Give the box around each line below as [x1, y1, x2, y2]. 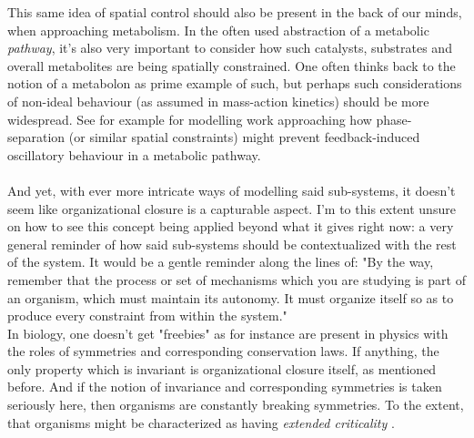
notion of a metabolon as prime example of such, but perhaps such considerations [7, 74, 462, 93]
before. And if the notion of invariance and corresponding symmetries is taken [7, 377, 442, 396]
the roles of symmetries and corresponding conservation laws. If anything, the [7, 341, 439, 361]
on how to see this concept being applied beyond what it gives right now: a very [7, 217, 454, 236]
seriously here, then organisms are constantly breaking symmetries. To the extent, [7, 395, 464, 414]
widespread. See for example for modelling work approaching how [7, 109, 372, 128]
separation [7, 127, 66, 147]
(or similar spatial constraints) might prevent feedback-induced [68, 127, 420, 147]
